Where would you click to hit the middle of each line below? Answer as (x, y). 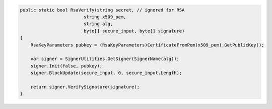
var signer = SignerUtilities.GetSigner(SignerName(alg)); (105, 59)
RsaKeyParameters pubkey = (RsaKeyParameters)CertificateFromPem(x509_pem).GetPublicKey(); (147, 45)
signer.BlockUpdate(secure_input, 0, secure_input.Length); (106, 73)
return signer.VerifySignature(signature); (85, 87)
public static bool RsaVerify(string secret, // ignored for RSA (102, 10)
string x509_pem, (105, 17)
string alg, (98, 24)
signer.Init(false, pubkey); (66, 66)
